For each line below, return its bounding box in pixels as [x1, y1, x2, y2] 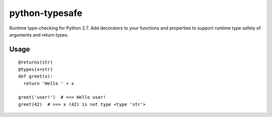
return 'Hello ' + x [23, 80, 75, 86]
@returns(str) [18, 59, 53, 65]
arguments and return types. [9, 31, 69, 37]
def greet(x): [18, 73, 53, 79]
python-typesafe [9, 7, 83, 18]
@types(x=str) [18, 66, 53, 72]
